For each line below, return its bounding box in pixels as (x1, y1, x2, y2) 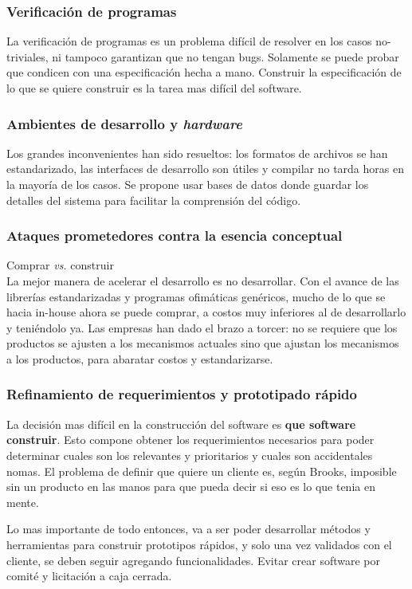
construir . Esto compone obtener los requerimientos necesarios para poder (6, 431, 375, 448)
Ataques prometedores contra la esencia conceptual (6, 226, 343, 245)
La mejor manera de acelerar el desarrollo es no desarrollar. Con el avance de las (6, 273, 399, 289)
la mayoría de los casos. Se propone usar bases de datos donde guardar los (6, 176, 369, 192)
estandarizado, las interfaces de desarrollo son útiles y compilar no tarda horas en (6, 160, 404, 177)
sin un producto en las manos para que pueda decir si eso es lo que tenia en (6, 478, 375, 495)
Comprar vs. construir (6, 257, 114, 273)
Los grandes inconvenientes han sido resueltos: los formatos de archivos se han (6, 144, 388, 161)
